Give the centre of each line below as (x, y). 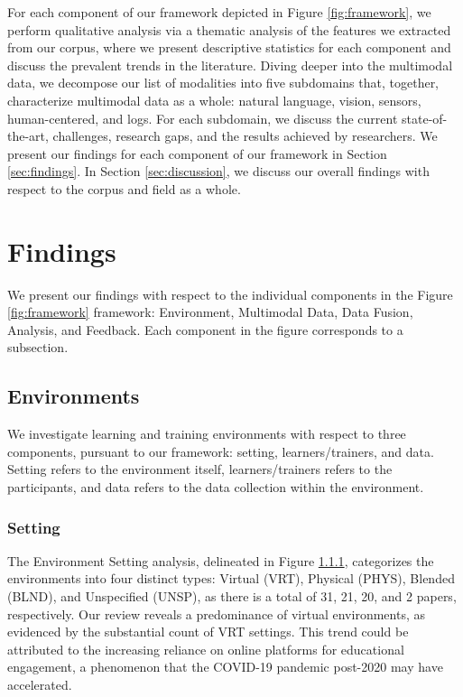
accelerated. (40, 684)
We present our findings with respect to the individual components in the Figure (230, 294)
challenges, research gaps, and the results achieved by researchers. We (245, 136)
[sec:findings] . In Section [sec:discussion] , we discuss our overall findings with (218, 171)
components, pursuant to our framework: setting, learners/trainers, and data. (221, 451)
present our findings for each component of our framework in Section (197, 153)
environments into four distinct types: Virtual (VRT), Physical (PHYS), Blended (231, 578)
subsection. (38, 347)
